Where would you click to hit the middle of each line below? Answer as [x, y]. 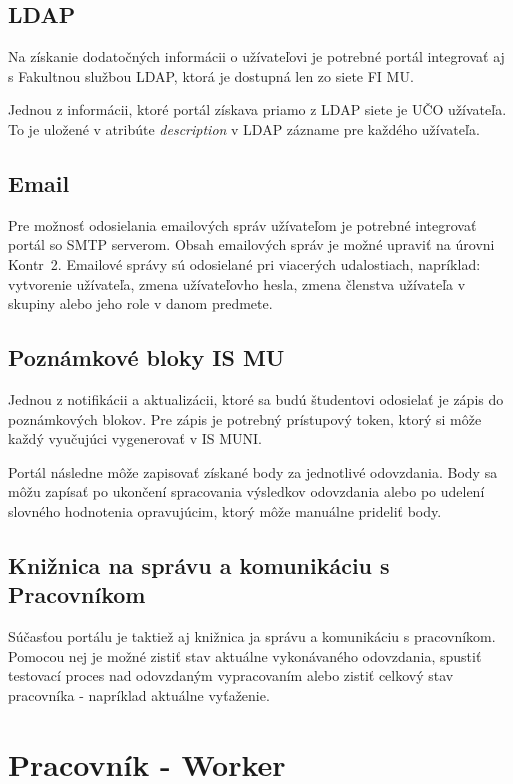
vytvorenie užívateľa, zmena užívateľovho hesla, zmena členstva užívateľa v [237, 283]
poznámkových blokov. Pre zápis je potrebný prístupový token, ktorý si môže [245, 418]
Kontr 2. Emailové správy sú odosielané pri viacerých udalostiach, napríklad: [244, 263]
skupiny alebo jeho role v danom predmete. [140, 303]
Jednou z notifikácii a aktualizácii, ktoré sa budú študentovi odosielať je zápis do [256, 398]
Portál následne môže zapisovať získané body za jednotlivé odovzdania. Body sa [253, 471]
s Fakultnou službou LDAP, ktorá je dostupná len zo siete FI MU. [211, 75]
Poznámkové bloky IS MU [146, 357]
